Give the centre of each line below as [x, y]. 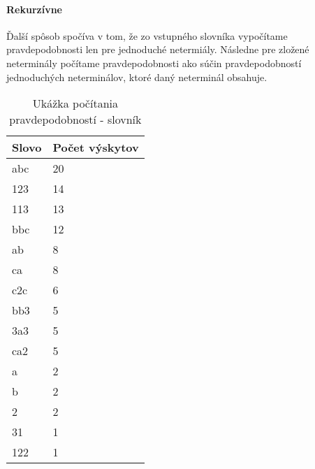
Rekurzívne [34, 9]
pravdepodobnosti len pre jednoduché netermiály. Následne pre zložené [158, 49]
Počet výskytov [96, 147]
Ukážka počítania [75, 103]
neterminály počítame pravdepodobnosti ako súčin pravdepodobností [154, 63]
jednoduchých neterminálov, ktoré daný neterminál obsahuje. [137, 77]
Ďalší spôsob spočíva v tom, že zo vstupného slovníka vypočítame [147, 35]
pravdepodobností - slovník [75, 120]
